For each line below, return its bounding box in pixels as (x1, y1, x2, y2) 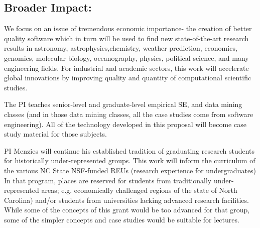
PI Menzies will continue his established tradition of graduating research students (4, 145, 255, 156)
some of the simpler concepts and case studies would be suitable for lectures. (4, 214, 239, 224)
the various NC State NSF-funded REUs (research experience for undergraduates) (4, 165, 256, 175)
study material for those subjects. (4, 129, 107, 139)
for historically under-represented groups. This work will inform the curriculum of (4, 155, 255, 166)
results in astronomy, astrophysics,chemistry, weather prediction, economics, (4, 43, 237, 53)
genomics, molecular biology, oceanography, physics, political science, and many (4, 52, 249, 63)
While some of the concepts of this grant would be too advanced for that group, (4, 204, 250, 215)
